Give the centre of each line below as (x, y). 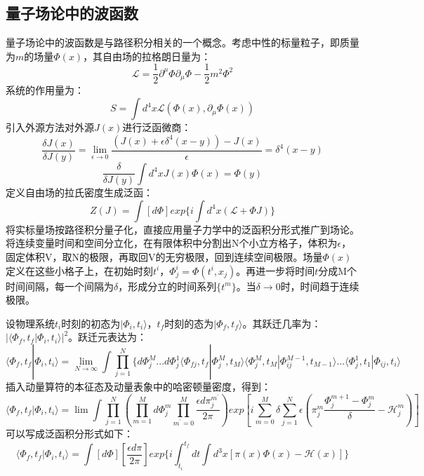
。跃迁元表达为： (108, 337)
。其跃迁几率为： (282, 323)
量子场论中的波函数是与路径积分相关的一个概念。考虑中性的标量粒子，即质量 (183, 42)
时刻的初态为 (91, 323)
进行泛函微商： (157, 127)
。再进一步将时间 (276, 270)
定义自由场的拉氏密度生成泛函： (79, 192)
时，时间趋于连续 (320, 286)
